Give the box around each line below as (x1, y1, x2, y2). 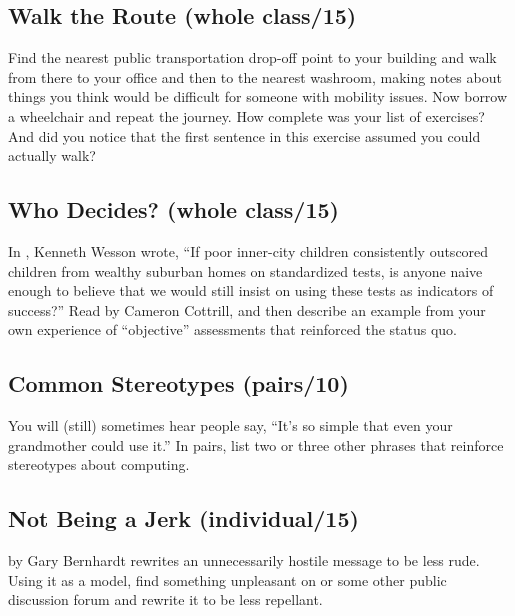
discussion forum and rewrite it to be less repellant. (8, 589, 323, 610)
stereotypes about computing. (8, 454, 190, 475)
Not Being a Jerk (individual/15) (8, 503, 359, 534)
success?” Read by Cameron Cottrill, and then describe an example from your (8, 299, 486, 320)
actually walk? (8, 145, 96, 166)
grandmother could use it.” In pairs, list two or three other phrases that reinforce (8, 434, 504, 455)
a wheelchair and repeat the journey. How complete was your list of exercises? (8, 105, 485, 126)
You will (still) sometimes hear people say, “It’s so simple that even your (8, 415, 453, 436)
